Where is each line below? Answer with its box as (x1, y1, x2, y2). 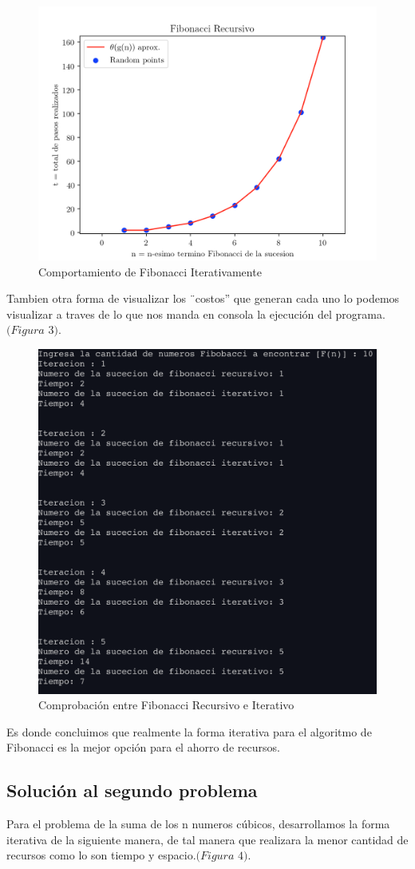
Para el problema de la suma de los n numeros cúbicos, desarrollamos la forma (6, 815, 390, 832)
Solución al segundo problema (6, 778, 258, 803)
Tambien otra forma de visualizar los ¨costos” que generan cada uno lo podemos (6, 290, 400, 307)
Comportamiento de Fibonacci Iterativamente (38, 263, 262, 280)
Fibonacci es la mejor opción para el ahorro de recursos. (6, 739, 280, 756)
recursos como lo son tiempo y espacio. (6, 847, 196, 863)
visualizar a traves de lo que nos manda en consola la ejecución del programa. (6, 305, 385, 322)
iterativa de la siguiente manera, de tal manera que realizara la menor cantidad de (6, 831, 409, 847)
